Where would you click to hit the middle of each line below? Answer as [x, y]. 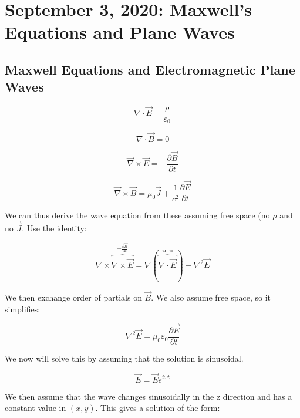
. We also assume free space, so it [211, 297]
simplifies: [23, 309]
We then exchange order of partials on [73, 297]
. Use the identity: [54, 228]
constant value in [36, 408]
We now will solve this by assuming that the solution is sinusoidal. [124, 358]
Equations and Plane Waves [120, 32]
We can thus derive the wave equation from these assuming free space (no [137, 215]
